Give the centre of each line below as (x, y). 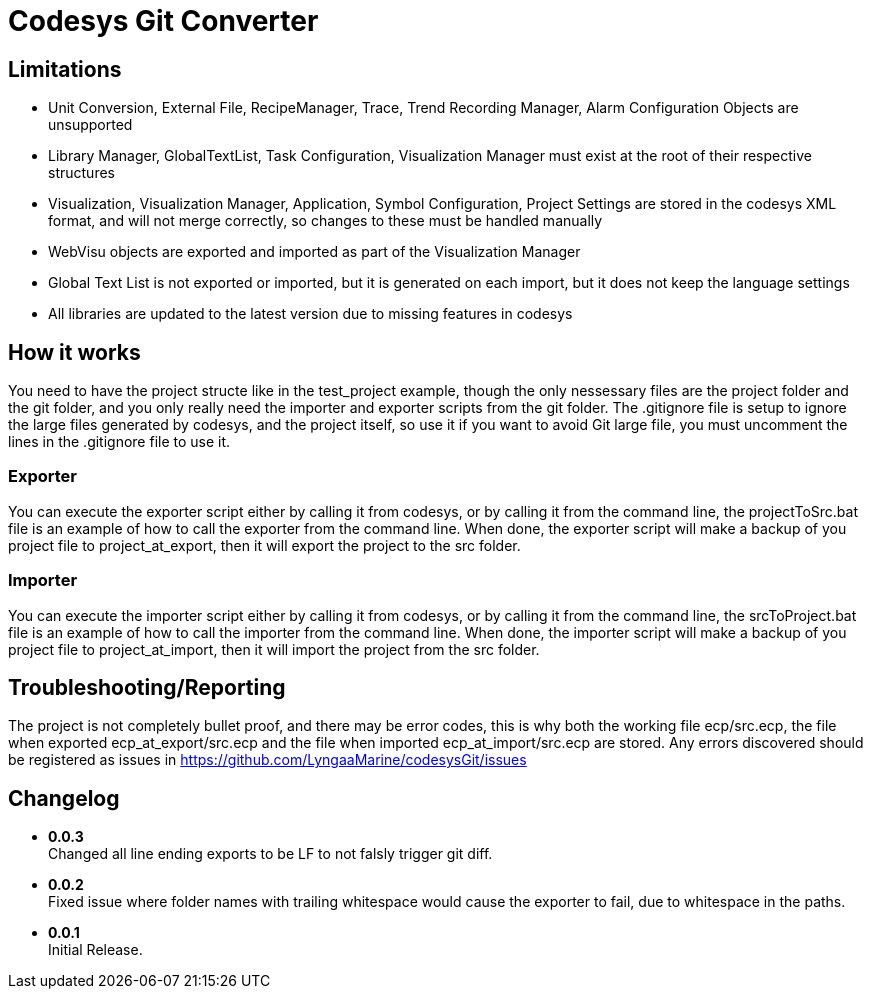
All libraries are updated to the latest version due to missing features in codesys (310, 314)
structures (81, 173)
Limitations (65, 69)
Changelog (64, 798)
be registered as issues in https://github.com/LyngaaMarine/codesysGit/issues (267, 760)
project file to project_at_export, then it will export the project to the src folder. (264, 545)
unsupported (90, 125)
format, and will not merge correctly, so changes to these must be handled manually (325, 221)
